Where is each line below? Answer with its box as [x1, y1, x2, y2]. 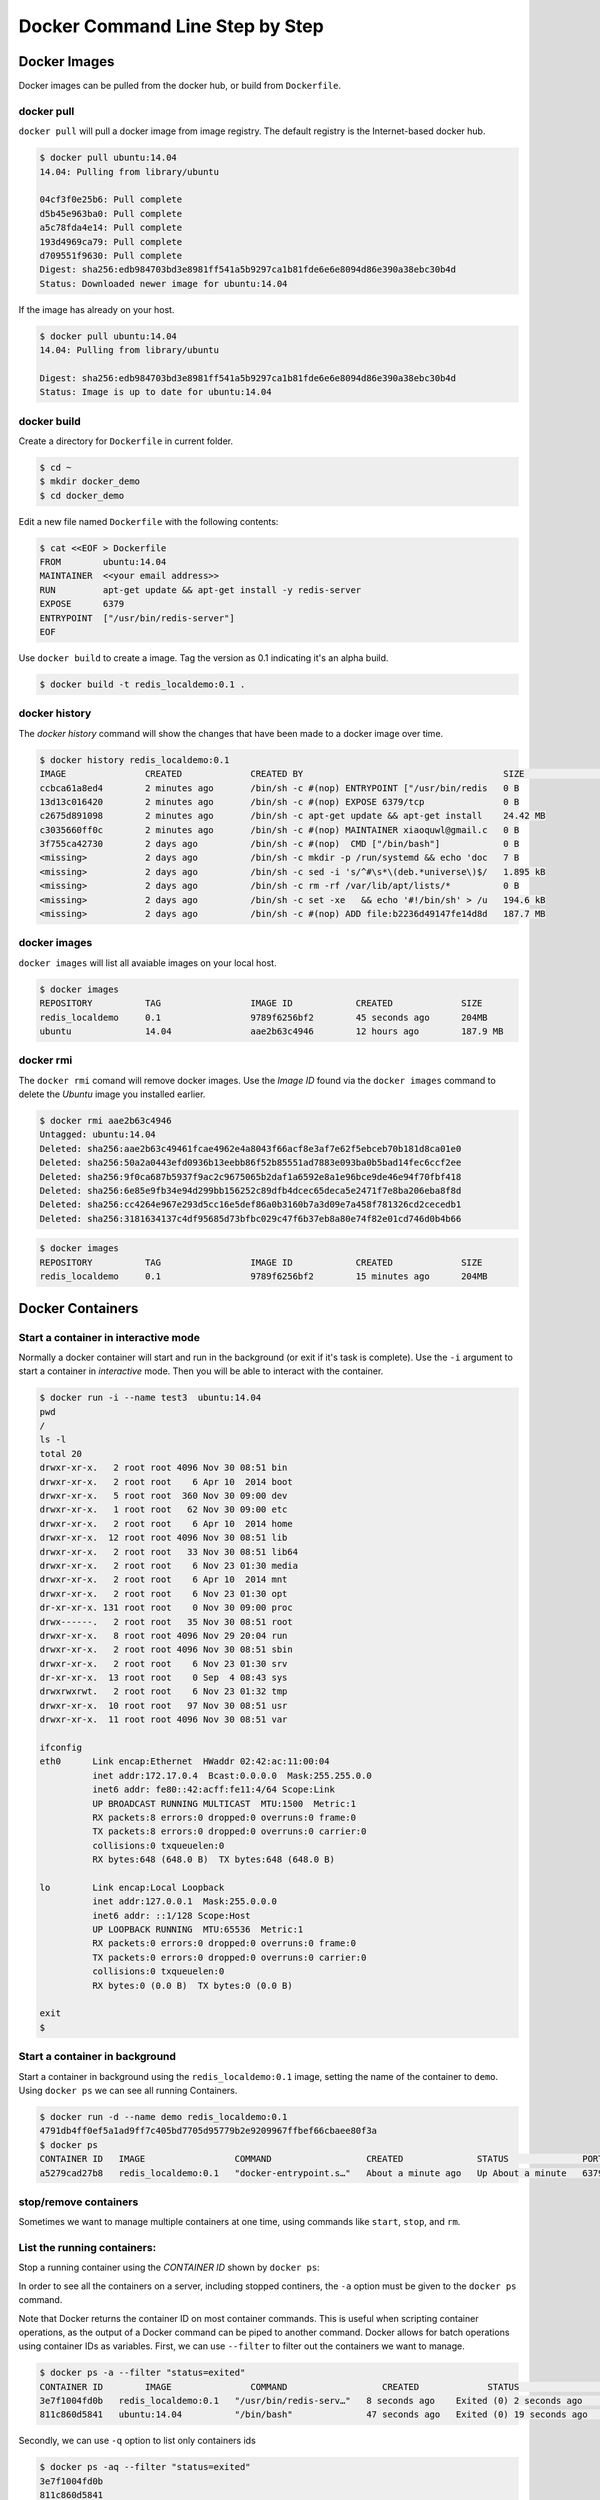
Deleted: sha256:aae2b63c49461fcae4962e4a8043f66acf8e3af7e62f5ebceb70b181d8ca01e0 [39, 1143, 462, 1154]
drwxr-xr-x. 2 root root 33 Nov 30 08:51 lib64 [39, 1546, 299, 1557]
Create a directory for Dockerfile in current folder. [18, 435, 234, 447]
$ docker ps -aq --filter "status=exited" [39, 2461, 251, 2473]
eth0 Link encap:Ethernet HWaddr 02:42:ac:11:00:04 [39, 1756, 330, 1767]
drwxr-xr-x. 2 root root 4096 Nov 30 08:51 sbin [39, 1644, 294, 1655]
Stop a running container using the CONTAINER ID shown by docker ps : [18, 2261, 320, 2274]
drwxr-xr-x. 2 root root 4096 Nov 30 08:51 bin [39, 1462, 288, 1474]
